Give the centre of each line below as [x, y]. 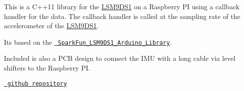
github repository [37, 83]
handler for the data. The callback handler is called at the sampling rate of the [122, 16]
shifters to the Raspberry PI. [47, 68]
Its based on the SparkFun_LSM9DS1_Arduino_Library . [88, 42]
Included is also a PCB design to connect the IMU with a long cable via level [120, 58]
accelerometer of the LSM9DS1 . [51, 26]
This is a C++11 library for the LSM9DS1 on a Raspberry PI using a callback [122, 6]
